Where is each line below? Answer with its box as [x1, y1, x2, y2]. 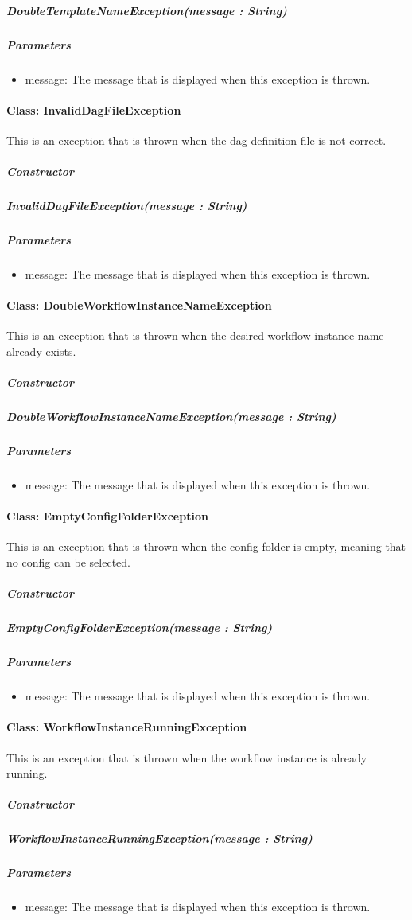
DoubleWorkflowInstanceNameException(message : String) [6, 408, 336, 425]
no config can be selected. [6, 554, 131, 571]
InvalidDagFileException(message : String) [6, 197, 247, 214]
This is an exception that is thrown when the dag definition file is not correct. [6, 131, 387, 148]
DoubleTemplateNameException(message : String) [6, 2, 287, 18]
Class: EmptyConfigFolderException [6, 508, 208, 524]
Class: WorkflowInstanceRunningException [6, 719, 247, 735]
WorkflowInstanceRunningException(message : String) [6, 830, 313, 847]
